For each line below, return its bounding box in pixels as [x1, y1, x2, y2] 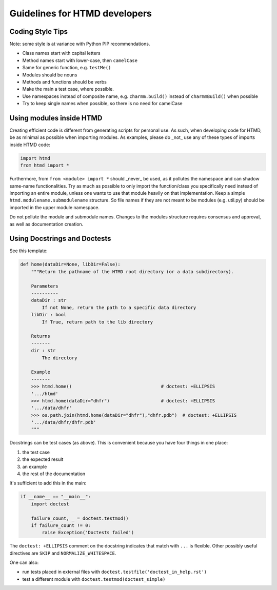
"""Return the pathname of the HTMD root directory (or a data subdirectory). [31, 269, 234, 274]
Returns [31, 333, 51, 339]
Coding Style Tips [9, 27, 68, 36]
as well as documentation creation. [9, 221, 84, 227]
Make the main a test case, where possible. [22, 86, 114, 92]
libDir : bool [31, 312, 67, 318]
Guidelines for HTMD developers [9, 8, 152, 19]
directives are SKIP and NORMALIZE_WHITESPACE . [9, 550, 116, 556]
